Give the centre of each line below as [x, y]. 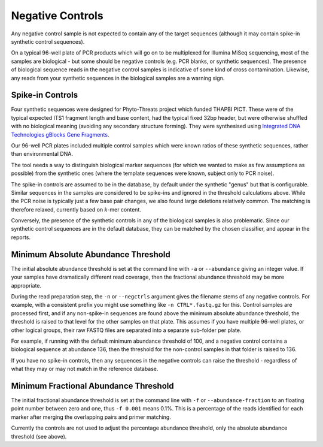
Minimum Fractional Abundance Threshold [93, 386]
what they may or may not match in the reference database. [85, 369]
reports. [21, 237]
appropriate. [26, 285]
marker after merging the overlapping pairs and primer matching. [91, 417]
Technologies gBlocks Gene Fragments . [60, 134]
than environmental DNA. [42, 154]
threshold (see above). [39, 436]
